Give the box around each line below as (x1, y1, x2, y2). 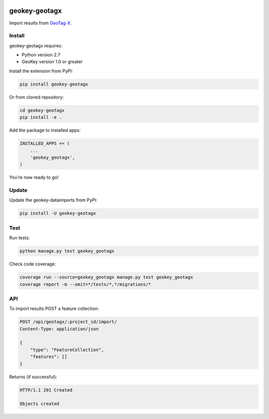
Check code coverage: (9, 261, 56, 267)
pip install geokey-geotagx (19, 81, 88, 87)
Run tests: (9, 235, 30, 241)
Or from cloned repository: (9, 94, 64, 100)
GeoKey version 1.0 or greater (21, 59, 83, 65)
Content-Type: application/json (19, 326, 99, 332)
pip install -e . (19, 115, 62, 120)
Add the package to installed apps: (9, 127, 81, 133)
